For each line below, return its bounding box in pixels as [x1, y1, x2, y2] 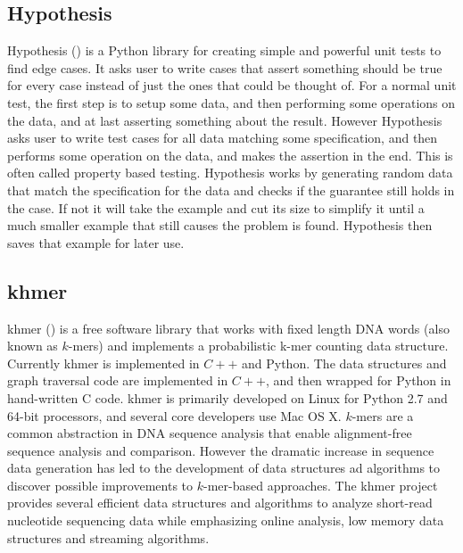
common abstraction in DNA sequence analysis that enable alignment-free [7, 424, 412, 442]
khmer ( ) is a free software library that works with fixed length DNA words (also [7, 318, 450, 337]
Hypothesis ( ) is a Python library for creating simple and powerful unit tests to [7, 41, 442, 60]
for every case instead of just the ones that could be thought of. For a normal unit [7, 76, 457, 95]
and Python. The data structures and [242, 353, 447, 372]
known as [7, 336, 58, 355]
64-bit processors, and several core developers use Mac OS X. [7, 406, 342, 425]
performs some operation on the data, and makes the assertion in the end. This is [7, 145, 453, 164]
